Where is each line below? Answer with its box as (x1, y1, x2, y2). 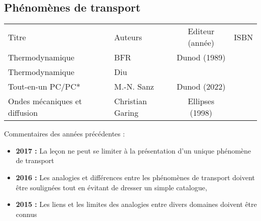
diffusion (8, 107, 38, 119)
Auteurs (114, 31, 142, 43)
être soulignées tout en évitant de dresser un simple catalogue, (16, 182, 207, 192)
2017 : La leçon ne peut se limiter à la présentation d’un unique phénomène (16, 145, 251, 156)
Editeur (188, 25, 214, 37)
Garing (114, 107, 139, 119)
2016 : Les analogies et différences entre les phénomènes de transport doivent (16, 172, 255, 182)
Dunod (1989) (177, 51, 226, 63)
